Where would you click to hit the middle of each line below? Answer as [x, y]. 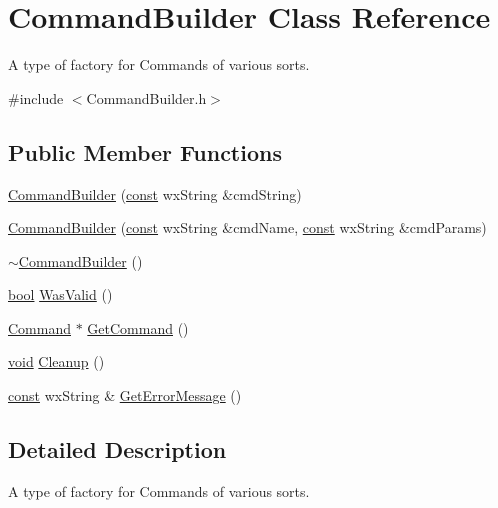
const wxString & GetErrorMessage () [125, 395]
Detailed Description [117, 449]
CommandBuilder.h [146, 97]
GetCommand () [138, 327]
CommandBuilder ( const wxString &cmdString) [155, 193]
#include [36, 97]
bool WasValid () [60, 294]
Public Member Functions [145, 151]
